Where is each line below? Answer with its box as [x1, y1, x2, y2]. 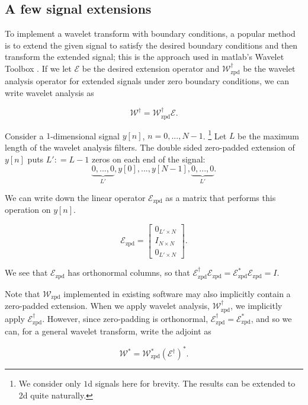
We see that [5, 266, 48, 279]
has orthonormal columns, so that [68, 266, 190, 279]
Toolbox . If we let [5, 62, 72, 74]
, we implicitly [230, 299, 283, 312]
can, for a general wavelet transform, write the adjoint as [5, 324, 211, 337]
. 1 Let [203, 127, 227, 142]
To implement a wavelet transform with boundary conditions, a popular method [5, 27, 296, 40]
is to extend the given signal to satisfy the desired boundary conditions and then [5, 39, 298, 51]
